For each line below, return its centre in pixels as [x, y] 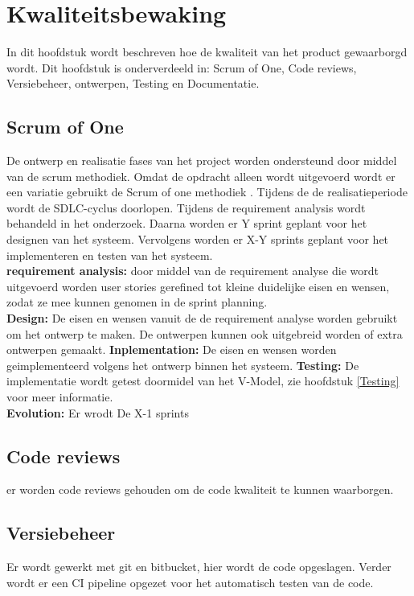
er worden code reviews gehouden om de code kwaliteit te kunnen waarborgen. [200, 489]
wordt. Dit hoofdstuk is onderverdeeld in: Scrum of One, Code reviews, [182, 67]
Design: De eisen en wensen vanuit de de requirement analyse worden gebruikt [202, 318]
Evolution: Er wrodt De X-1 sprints [98, 412]
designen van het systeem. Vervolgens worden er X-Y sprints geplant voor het [198, 239]
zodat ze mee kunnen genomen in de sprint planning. [137, 302]
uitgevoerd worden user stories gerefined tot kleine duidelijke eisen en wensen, [198, 286]
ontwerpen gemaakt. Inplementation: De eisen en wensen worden [172, 349]
